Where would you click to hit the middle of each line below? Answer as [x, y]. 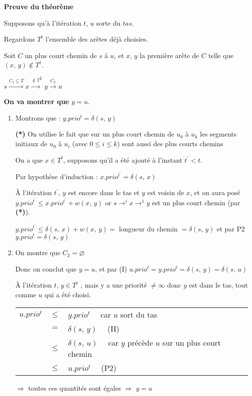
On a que [29, 160]
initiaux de [31, 144]
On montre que [38, 252]
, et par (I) [111, 268]
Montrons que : [38, 117]
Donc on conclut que [46, 268]
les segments [218, 134]
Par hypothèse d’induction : [56, 176]
